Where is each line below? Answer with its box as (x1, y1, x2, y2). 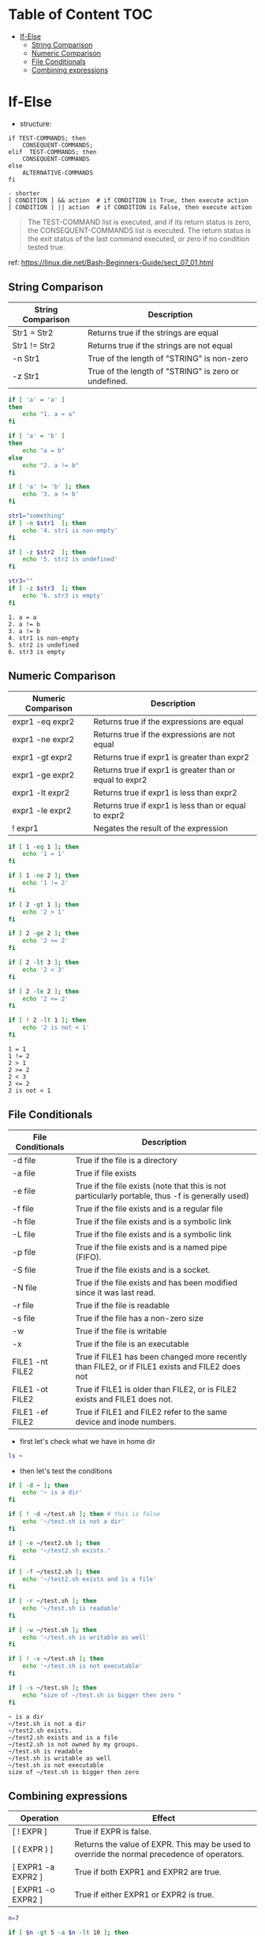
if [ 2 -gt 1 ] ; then (8, 900, 80, 909)
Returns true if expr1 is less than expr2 (93, 787, 238, 798)
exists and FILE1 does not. (75, 1394, 174, 1405)
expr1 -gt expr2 (12, 752, 73, 763)
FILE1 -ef (12, 1406, 49, 1417)
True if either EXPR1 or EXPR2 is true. (74, 1889, 215, 1900)
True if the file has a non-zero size (75, 1312, 203, 1323)
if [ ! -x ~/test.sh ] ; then (8, 1655, 104, 1663)
